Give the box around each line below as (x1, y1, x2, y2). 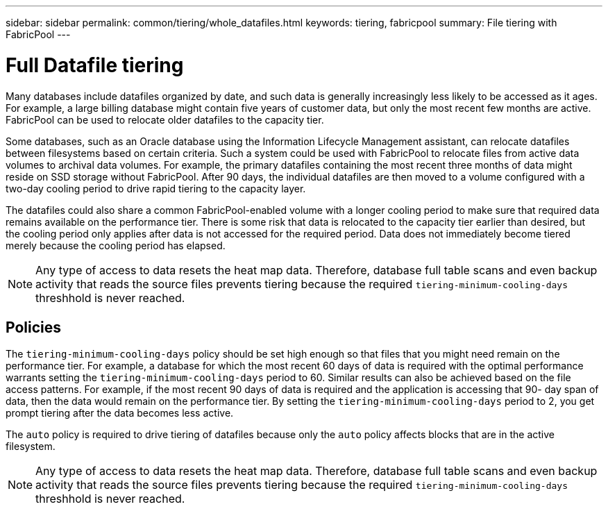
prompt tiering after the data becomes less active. (6, 407, 234, 419)
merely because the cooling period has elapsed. (6, 239, 226, 251)
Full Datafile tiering (6, 53, 184, 77)
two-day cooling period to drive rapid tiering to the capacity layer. (6, 182, 306, 194)
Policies (6, 318, 62, 336)
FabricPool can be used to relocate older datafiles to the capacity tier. (6, 113, 324, 126)
